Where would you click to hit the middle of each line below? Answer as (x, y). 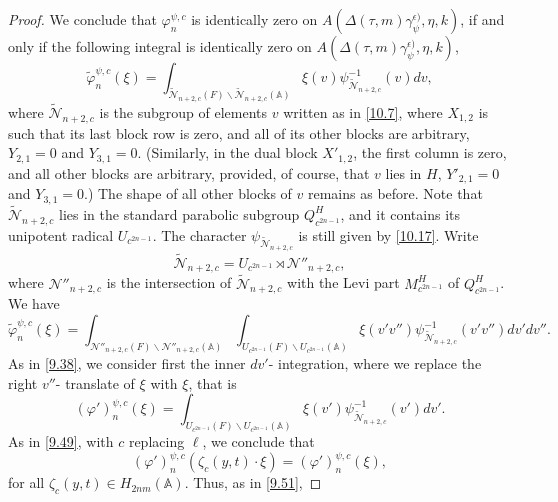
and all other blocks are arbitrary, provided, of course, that (189, 172)
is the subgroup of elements (183, 111)
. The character (199, 234)
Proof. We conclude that (82, 19)
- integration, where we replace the (375, 363)
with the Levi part (343, 282)
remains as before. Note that (395, 193)
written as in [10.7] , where (363, 111)
